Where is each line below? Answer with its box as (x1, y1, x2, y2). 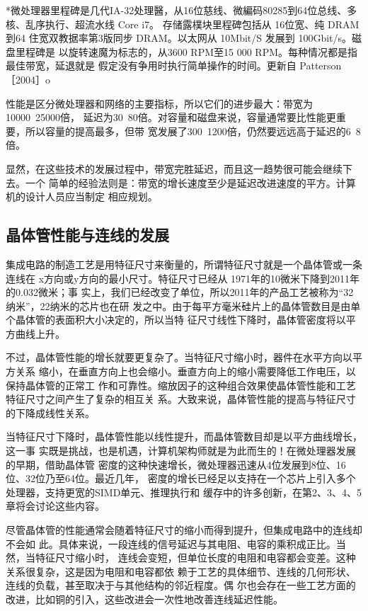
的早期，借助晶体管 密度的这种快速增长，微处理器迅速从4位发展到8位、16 (6, 457, 346, 472)
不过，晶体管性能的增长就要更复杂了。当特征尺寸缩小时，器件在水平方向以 (6, 350, 352, 365)
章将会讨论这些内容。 (6, 498, 105, 513)
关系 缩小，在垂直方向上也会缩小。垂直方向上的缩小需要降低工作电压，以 (15, 364, 356, 379)
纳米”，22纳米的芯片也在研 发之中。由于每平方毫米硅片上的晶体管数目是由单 (6, 298, 361, 313)
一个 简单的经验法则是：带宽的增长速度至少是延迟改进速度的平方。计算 (25, 175, 356, 190)
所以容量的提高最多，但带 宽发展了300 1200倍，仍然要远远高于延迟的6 (25, 123, 351, 138)
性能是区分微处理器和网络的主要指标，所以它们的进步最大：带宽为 (6, 96, 313, 110)
